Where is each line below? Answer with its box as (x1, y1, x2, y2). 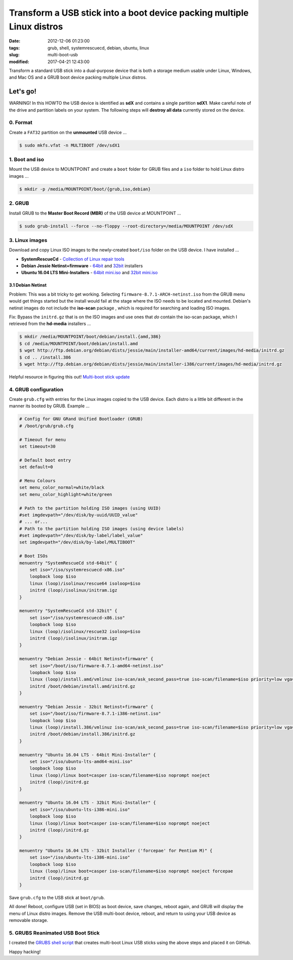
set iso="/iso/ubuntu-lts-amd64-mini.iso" (29, 759, 133, 764)
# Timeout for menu (19, 437, 66, 443)
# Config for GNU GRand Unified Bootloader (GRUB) (19, 416, 144, 422)
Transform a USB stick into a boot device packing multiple (9, 7, 249, 18)
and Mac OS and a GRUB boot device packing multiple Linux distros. (9, 74, 147, 80)
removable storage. (9, 917, 48, 923)
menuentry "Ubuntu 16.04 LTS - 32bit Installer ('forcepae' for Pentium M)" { (19, 848, 212, 854)
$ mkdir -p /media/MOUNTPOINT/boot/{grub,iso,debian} (19, 186, 151, 192)
